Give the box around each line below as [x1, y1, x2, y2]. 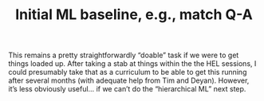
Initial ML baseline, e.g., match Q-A [14, 6, 254, 24]
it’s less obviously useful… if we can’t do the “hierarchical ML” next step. [8, 84, 246, 94]
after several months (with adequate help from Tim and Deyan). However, [8, 76, 250, 85]
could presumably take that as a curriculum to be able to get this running [8, 68, 247, 77]
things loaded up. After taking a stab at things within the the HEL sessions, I [8, 59, 257, 68]
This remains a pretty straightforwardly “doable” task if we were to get [8, 50, 239, 60]
